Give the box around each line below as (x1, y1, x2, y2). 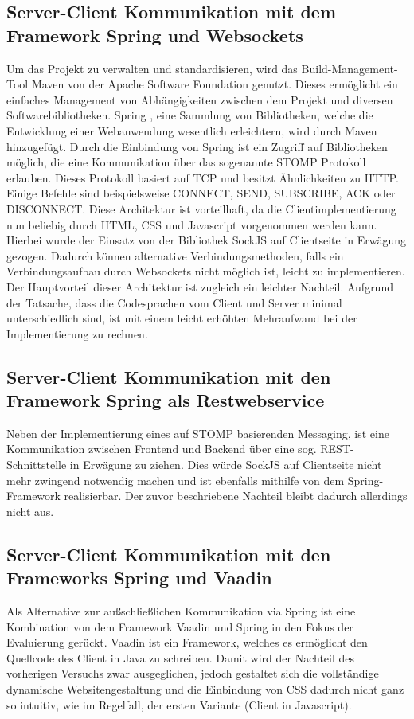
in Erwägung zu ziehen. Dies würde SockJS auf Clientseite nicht (69, 456, 382, 473)
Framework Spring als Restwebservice (6, 388, 325, 412)
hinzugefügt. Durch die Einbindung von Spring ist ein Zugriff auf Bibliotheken (6, 138, 388, 154)
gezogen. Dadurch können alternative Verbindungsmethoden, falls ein (6, 247, 344, 264)
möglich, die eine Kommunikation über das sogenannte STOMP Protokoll (6, 154, 366, 170)
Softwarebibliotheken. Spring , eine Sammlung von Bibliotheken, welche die (6, 107, 373, 123)
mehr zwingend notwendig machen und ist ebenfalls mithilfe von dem (6, 471, 345, 488)
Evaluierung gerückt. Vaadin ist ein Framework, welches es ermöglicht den (6, 634, 368, 651)
